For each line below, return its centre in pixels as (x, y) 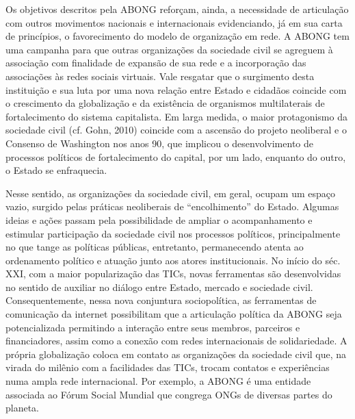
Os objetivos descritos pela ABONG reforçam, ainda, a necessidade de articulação (177, 9)
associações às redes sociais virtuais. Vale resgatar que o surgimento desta (160, 76)
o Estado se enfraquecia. (56, 170)
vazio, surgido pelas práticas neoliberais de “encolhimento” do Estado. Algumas (172, 206)
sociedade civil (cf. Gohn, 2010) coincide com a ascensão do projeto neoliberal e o (176, 130)
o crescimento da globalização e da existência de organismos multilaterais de (165, 103)
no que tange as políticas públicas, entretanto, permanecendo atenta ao (155, 247)
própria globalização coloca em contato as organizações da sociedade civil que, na (176, 354)
